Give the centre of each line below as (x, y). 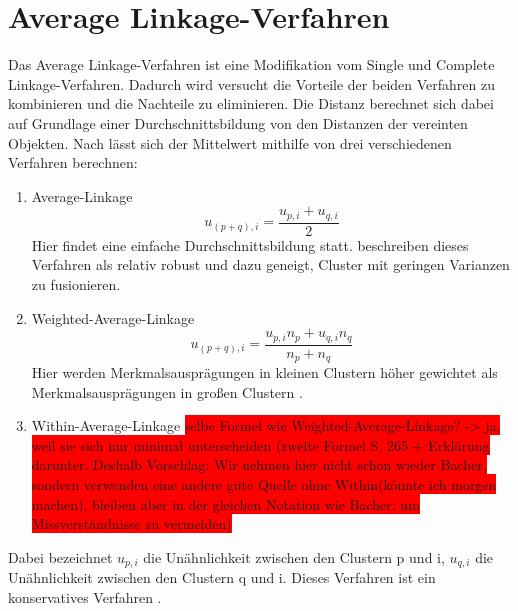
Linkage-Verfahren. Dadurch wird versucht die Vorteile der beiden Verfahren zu (251, 83)
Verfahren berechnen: (73, 162)
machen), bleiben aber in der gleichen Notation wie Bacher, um (225, 503)
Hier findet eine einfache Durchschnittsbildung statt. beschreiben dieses (250, 244)
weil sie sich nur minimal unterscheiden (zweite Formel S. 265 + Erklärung (260, 444)
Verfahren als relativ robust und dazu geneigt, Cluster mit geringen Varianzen (270, 264)
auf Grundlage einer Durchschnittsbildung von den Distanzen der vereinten (238, 122)
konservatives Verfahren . (85, 596)
